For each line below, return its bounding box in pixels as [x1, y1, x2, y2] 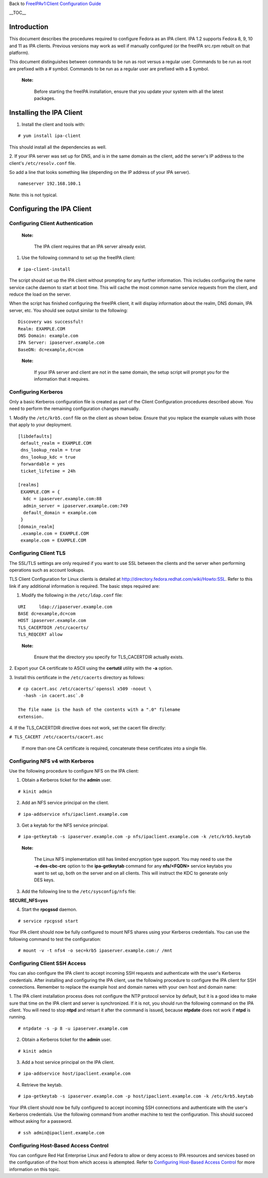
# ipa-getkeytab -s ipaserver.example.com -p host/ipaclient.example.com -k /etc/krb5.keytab [18, 1094, 254, 1099]
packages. [34, 95, 56, 101]
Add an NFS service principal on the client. [21, 800, 109, 806]
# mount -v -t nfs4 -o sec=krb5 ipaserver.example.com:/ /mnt [18, 947, 173, 953]
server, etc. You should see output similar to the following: [9, 307, 128, 313]
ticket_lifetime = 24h [20, 468, 76, 474]
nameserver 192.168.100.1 [18, 181, 81, 186]
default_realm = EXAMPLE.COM [20, 440, 92, 446]
